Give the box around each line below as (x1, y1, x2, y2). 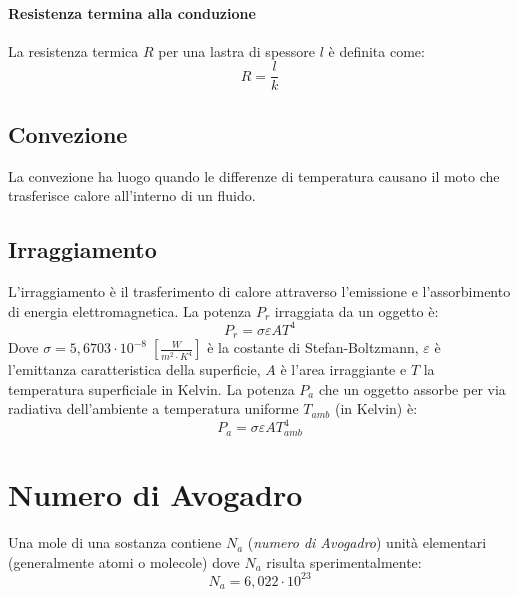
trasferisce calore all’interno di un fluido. (8, 185, 256, 206)
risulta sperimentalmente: (266, 551, 422, 572)
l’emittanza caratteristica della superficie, (8, 359, 261, 380)
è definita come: (328, 40, 425, 61)
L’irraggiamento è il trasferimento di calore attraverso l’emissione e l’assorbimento (8, 281, 511, 302)
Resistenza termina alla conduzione (8, 2, 256, 23)
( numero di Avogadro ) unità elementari (247, 532, 487, 553)
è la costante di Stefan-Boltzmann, (207, 337, 419, 358)
